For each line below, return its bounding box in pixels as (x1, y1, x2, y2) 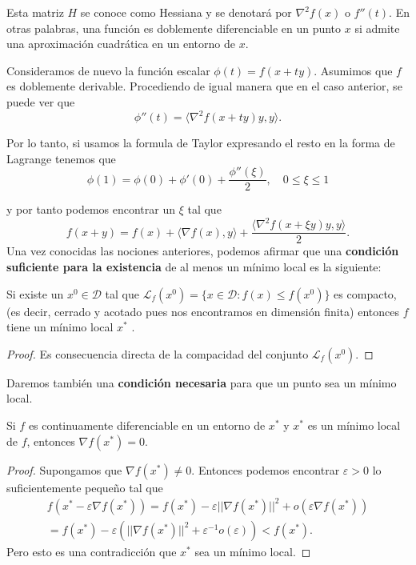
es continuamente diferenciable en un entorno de (28, 417, 266, 434)
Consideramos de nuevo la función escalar (6, 62, 210, 78)
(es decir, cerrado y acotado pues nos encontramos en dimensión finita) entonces (6, 303, 399, 319)
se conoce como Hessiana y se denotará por (80, 4, 292, 20)
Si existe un (6, 285, 64, 302)
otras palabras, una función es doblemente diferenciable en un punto (6, 19, 342, 36)
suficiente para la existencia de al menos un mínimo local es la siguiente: (6, 258, 382, 275)
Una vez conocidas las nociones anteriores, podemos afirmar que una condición (6, 242, 399, 259)
